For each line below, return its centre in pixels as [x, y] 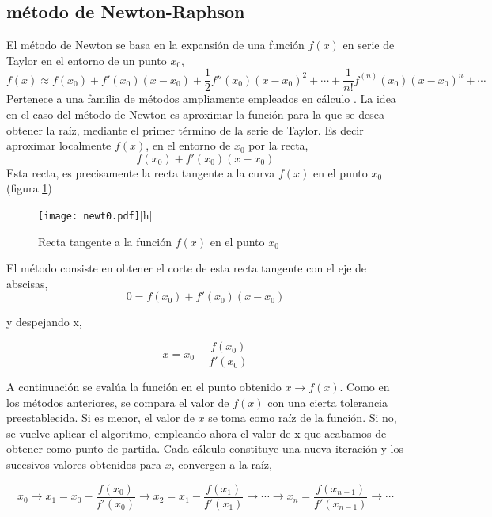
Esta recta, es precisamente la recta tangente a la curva [141, 172]
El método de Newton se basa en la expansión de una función [155, 45]
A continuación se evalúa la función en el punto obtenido [144, 387]
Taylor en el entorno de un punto [87, 60]
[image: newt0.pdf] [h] [95, 215]
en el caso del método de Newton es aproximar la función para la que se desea [195, 114]
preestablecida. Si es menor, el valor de [100, 418]
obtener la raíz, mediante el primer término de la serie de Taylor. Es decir [185, 129]
